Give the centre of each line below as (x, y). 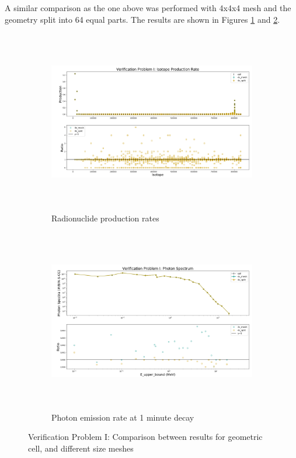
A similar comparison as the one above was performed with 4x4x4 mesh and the (148, 8)
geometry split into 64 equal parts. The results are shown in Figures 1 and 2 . (142, 19)
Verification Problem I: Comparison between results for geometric (145, 437)
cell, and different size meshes (81, 448)
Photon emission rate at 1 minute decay (123, 417)
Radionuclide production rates (105, 218)
